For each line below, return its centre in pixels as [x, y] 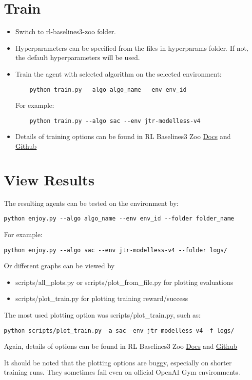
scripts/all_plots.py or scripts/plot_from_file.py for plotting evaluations [124, 282]
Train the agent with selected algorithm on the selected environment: [118, 73]
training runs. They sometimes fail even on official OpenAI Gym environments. [122, 372]
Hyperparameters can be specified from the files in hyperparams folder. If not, [132, 48]
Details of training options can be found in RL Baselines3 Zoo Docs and [123, 136]
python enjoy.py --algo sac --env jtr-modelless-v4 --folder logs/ [116, 250]
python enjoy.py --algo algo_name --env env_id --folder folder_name [119, 219]
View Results [49, 179]
